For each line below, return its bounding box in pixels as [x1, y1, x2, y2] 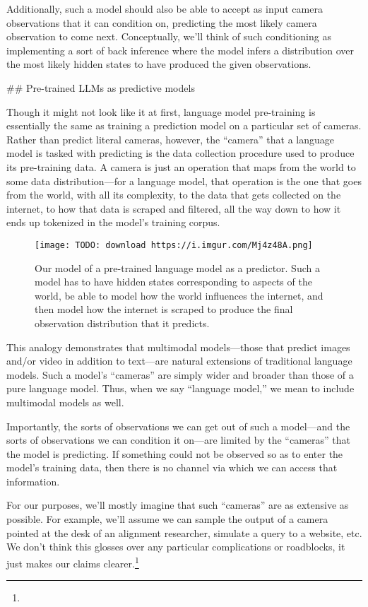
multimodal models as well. [6, 394, 124, 409]
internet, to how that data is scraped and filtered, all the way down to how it [6, 201, 341, 216]
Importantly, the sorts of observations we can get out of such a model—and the [6, 418, 350, 433]
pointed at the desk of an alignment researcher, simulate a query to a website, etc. [6, 525, 362, 540]
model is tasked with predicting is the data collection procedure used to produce [6, 146, 355, 160]
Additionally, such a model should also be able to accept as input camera [6, 1, 323, 16]
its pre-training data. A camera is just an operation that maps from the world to [6, 159, 356, 174]
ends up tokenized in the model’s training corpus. [6, 215, 220, 230]
